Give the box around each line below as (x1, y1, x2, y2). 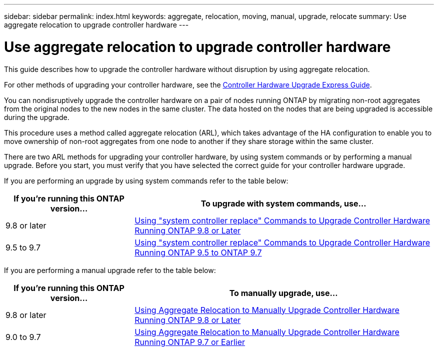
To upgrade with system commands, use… (200, 198, 366, 208)
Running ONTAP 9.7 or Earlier (134, 336, 245, 347)
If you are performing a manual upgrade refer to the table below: (4, 265, 216, 274)
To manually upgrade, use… (229, 287, 338, 298)
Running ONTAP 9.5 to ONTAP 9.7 (134, 247, 262, 257)
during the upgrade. (4, 112, 69, 121)
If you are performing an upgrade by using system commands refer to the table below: (4, 176, 288, 185)
